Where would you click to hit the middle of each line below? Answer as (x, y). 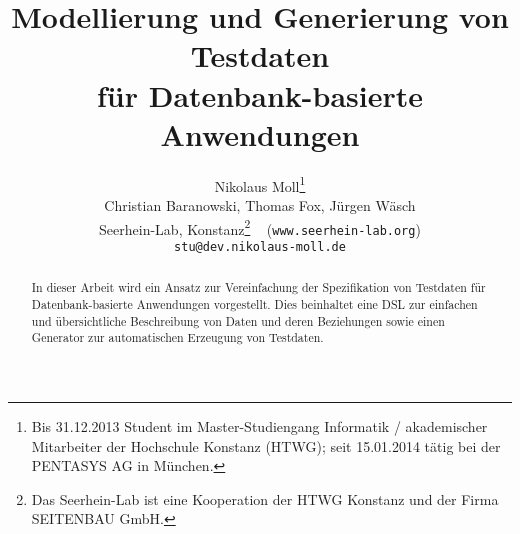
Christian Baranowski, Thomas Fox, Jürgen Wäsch (260, 204)
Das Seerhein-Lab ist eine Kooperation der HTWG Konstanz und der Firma (265, 498)
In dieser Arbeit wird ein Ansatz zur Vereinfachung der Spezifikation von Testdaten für (258, 287)
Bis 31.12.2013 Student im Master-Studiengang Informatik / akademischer (259, 425)
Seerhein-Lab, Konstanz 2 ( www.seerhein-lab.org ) (260, 227)
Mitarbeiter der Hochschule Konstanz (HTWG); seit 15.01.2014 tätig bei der (266, 445)
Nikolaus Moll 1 (260, 184)
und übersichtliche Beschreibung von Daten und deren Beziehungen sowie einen (238, 320)
